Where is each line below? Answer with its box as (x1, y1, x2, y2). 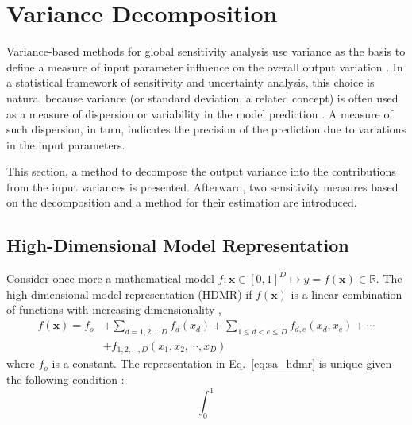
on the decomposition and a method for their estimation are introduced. (6, 194, 357, 211)
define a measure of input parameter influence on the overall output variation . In (6, 58, 403, 75)
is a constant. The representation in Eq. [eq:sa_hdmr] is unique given (52, 355, 392, 372)
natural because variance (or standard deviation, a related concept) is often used (6, 89, 399, 106)
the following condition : (6, 370, 125, 387)
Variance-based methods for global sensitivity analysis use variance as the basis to (6, 43, 406, 60)
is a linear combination (291, 285, 402, 302)
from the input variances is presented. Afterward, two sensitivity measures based (6, 178, 399, 195)
